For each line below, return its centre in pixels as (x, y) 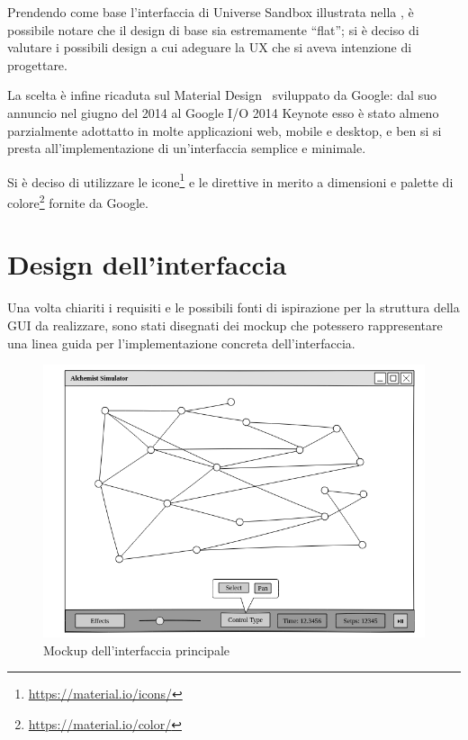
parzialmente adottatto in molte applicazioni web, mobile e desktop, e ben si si (225, 130)
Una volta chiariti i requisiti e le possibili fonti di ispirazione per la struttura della (234, 307)
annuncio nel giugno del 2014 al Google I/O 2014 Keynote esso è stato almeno (223, 112)
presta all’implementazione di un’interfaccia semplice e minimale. (187, 148)
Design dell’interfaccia (147, 264)
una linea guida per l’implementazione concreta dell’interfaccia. (181, 343)
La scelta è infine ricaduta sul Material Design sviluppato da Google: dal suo (222, 95)
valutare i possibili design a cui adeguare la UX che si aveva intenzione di (210, 47)
